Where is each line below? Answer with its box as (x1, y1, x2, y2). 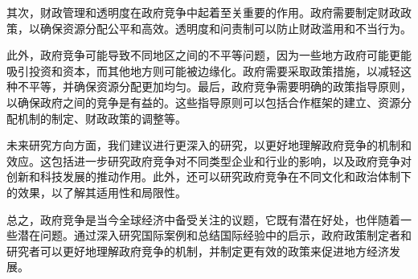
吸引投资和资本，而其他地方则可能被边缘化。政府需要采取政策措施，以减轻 (6, 62, 400, 79)
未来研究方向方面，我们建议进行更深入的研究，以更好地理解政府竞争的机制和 (6, 137, 412, 154)
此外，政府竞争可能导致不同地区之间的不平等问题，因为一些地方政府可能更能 (6, 47, 412, 64)
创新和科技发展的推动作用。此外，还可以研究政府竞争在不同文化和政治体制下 (6, 168, 412, 185)
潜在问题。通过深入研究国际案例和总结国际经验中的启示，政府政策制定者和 (17, 227, 412, 244)
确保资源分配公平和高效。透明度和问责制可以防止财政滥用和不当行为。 (39, 19, 412, 36)
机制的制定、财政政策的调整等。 (17, 109, 186, 126)
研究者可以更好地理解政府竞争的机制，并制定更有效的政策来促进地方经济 (6, 242, 389, 259)
